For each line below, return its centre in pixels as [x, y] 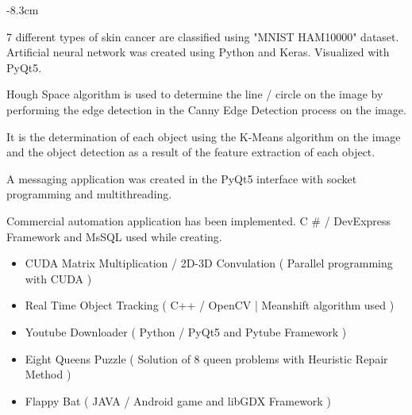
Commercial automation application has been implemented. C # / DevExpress [199, 220]
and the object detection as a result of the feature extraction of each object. [191, 152]
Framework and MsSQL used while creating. [114, 236]
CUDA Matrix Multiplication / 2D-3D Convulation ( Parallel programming [209, 263]
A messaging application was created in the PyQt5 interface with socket [182, 178]
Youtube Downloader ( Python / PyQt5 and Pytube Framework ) [186, 331]
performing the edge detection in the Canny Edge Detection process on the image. [206, 109]
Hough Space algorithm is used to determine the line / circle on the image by [195, 94]
